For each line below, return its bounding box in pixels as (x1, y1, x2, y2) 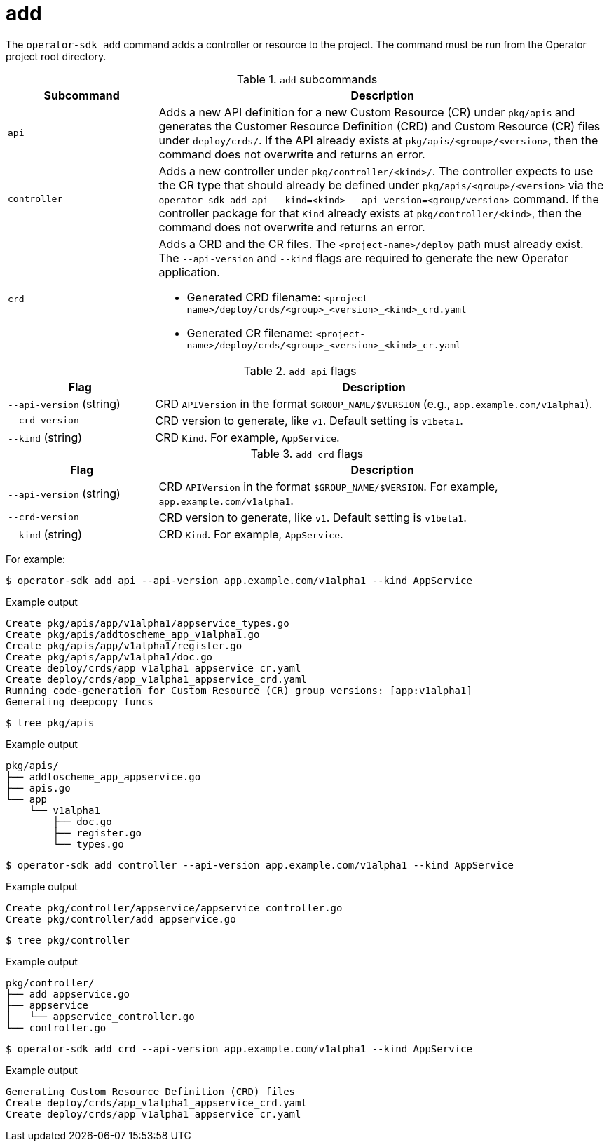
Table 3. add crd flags (250, 446, 364, 461)
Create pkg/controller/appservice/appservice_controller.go (6, 902, 343, 914)
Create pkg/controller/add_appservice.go (6, 913, 236, 925)
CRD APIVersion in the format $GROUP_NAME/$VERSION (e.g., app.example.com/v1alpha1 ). (155, 396, 593, 411)
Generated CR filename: (186, 325, 313, 340)
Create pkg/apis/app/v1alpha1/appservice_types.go (6, 617, 289, 629)
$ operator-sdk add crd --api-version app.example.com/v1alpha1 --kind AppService (6, 1043, 472, 1054)
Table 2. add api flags (243, 363, 357, 378)
